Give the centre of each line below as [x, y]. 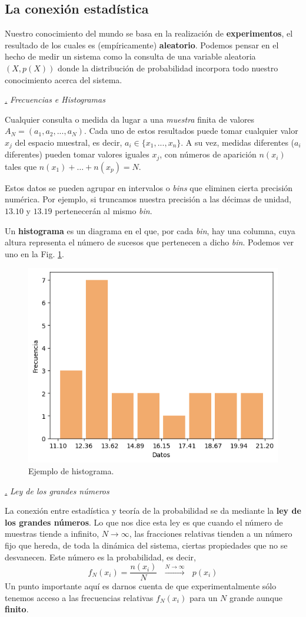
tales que [21, 166]
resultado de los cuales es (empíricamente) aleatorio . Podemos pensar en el [142, 45]
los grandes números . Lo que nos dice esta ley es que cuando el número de [144, 522]
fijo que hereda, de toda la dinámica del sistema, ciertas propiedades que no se [146, 545]
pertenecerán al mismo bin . [104, 211]
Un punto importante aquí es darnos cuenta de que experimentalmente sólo [141, 586]
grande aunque [256, 597]
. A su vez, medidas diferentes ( [238, 142]
